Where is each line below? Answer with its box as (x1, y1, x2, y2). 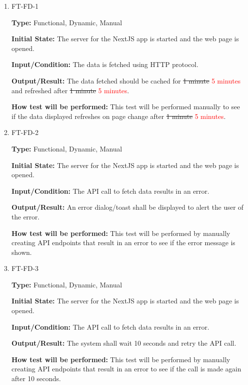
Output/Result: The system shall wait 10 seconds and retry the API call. (11, 338, 236, 348)
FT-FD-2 (11, 127, 39, 137)
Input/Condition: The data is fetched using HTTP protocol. (11, 59, 198, 69)
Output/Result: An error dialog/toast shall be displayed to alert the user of (11, 202, 244, 212)
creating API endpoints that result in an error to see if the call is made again (11, 364, 241, 374)
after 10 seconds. (11, 373, 61, 384)
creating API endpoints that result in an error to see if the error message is (11, 237, 235, 248)
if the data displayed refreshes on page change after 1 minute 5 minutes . (11, 111, 226, 121)
